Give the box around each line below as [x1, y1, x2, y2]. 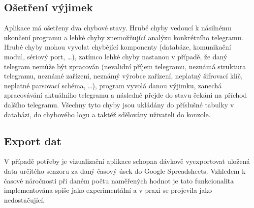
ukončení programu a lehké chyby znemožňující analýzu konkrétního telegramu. [4, 32, 243, 42]
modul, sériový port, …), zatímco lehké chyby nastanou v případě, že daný [4, 51, 227, 61]
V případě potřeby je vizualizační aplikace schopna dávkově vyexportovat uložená [4, 156, 250, 166]
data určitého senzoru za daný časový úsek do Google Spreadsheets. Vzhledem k [4, 165, 246, 176]
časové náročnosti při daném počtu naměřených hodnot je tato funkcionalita [4, 175, 234, 185]
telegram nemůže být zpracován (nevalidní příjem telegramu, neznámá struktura [4, 61, 246, 71]
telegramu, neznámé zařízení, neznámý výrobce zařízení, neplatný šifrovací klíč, [4, 71, 243, 81]
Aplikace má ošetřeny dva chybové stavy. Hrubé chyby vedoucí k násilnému [4, 23, 231, 33]
